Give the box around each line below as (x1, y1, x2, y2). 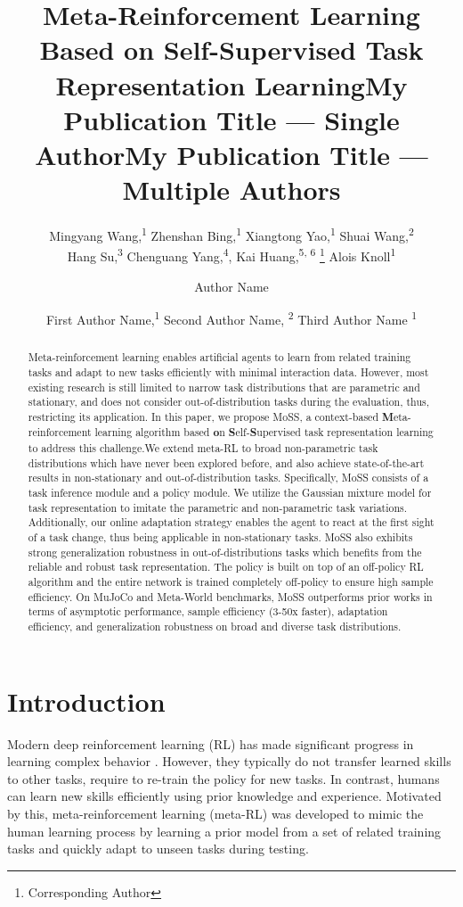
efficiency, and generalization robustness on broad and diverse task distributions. (28, 619, 402, 634)
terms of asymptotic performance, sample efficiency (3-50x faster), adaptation (28, 604, 388, 619)
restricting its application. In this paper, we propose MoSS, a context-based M (28, 408, 394, 425)
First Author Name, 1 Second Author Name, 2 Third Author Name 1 (45, 308, 418, 328)
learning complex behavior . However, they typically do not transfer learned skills (7, 752, 451, 771)
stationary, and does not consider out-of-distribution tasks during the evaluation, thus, (28, 394, 429, 409)
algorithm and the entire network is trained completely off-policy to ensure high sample (28, 574, 434, 590)
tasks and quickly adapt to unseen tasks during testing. (7, 839, 309, 858)
